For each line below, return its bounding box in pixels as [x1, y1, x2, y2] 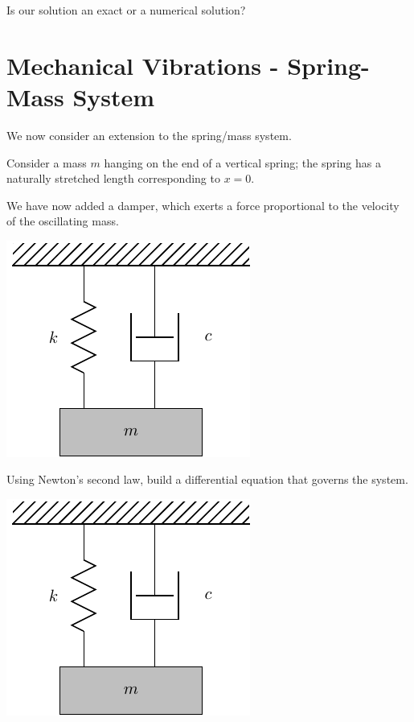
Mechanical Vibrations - [6, 48, 279, 81]
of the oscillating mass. [6, 212, 119, 229]
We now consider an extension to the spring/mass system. [6, 126, 292, 143]
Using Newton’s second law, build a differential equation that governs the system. [6, 471, 408, 488]
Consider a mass [6, 154, 87, 171]
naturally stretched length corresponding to [6, 170, 220, 187]
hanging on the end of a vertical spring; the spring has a [104, 154, 381, 171]
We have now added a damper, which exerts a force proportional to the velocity [6, 196, 400, 213]
